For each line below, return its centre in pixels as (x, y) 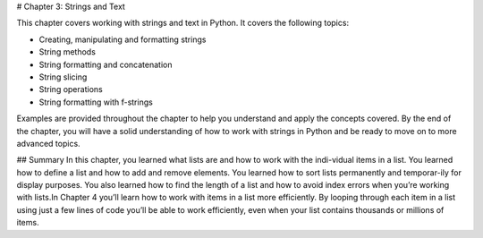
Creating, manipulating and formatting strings (123, 39)
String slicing (63, 77)
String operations (71, 89)
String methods (67, 52)
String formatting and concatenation (106, 64)
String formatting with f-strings (96, 102)
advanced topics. (48, 143)
